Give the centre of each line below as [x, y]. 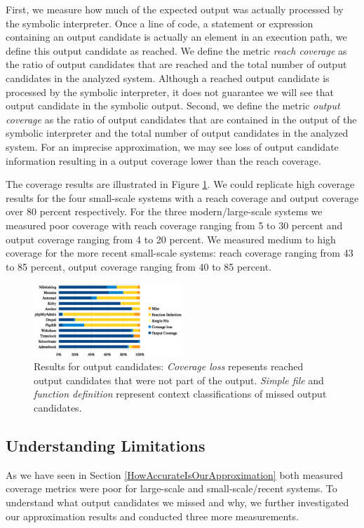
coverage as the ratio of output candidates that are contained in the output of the [181, 119]
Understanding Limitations [106, 445]
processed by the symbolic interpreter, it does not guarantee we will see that [170, 92]
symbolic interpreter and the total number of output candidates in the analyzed [177, 133]
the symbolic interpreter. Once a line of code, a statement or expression [160, 23]
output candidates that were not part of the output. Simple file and [179, 380]
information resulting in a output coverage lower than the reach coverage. [163, 160]
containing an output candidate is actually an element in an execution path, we [176, 37]
